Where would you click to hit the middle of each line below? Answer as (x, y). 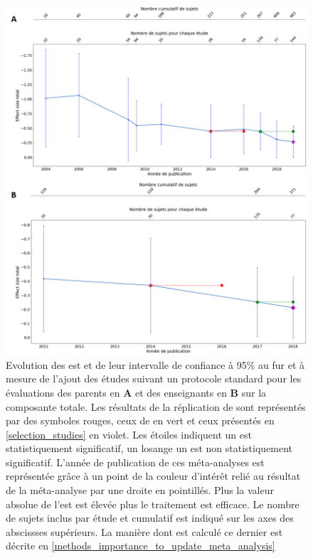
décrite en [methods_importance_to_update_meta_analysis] (140, 546)
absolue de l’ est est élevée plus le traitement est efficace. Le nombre (153, 504)
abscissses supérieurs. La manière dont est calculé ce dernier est (144, 531)
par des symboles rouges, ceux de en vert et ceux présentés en (140, 420)
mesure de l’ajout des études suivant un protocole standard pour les (154, 379)
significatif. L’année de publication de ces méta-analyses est (135, 462)
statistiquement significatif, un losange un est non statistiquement (149, 448)
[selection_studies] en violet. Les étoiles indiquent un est (129, 434)
